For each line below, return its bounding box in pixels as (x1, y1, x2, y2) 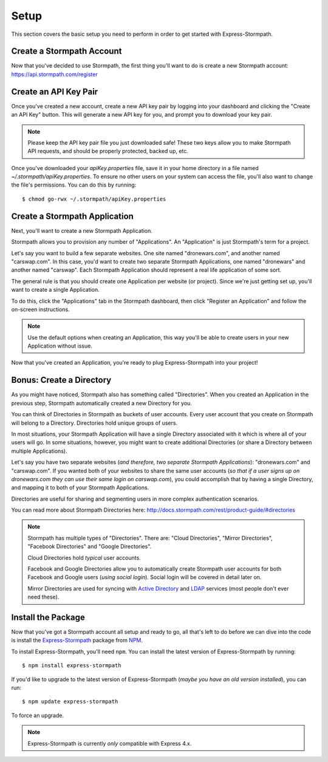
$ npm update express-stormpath (22, 698, 118, 705)
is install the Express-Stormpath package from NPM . (11, 637, 143, 644)
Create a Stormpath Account (11, 46, 122, 57)
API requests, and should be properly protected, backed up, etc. (27, 148, 188, 155)
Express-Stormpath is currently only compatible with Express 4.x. (27, 740, 192, 747)
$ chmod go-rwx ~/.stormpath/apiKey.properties (22, 195, 166, 202)
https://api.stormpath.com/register (11, 70, 98, 78)
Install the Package (11, 613, 85, 622)
